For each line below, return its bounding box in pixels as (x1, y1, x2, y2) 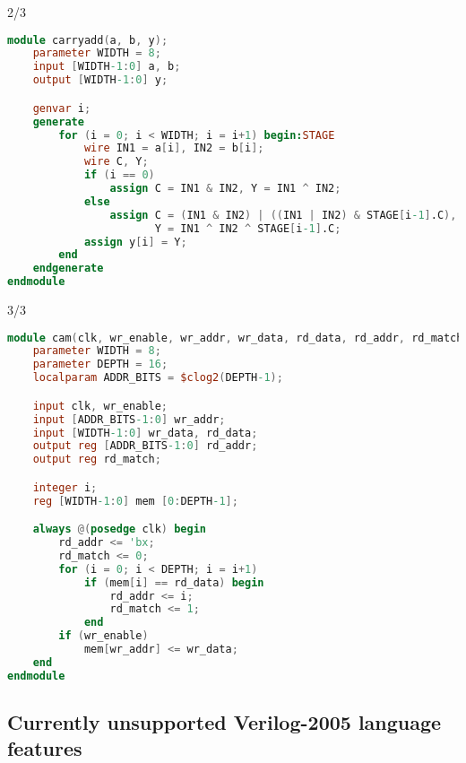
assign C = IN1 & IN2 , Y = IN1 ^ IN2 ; (109, 182, 341, 195)
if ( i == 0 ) (83, 169, 155, 182)
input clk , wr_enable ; (32, 399, 168, 412)
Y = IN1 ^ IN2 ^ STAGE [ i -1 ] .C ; (154, 221, 341, 235)
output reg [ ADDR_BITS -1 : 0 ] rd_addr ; (32, 439, 258, 453)
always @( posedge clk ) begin (32, 523, 206, 536)
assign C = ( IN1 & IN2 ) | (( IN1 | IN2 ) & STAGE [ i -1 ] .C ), (109, 208, 457, 221)
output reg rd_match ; (32, 453, 161, 466)
